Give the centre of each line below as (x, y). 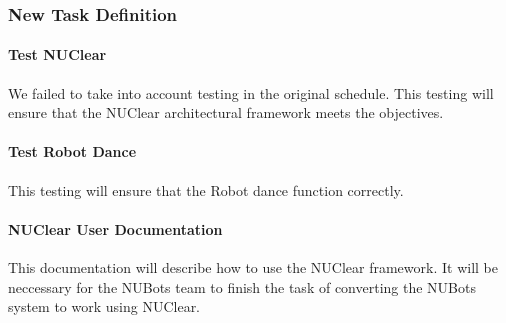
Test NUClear (57, 54)
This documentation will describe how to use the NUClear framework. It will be (253, 267)
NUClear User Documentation (115, 228)
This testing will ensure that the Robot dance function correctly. (206, 189)
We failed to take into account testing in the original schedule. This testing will (251, 92)
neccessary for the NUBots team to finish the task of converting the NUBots (242, 286)
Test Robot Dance (72, 151)
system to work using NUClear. (104, 306)
